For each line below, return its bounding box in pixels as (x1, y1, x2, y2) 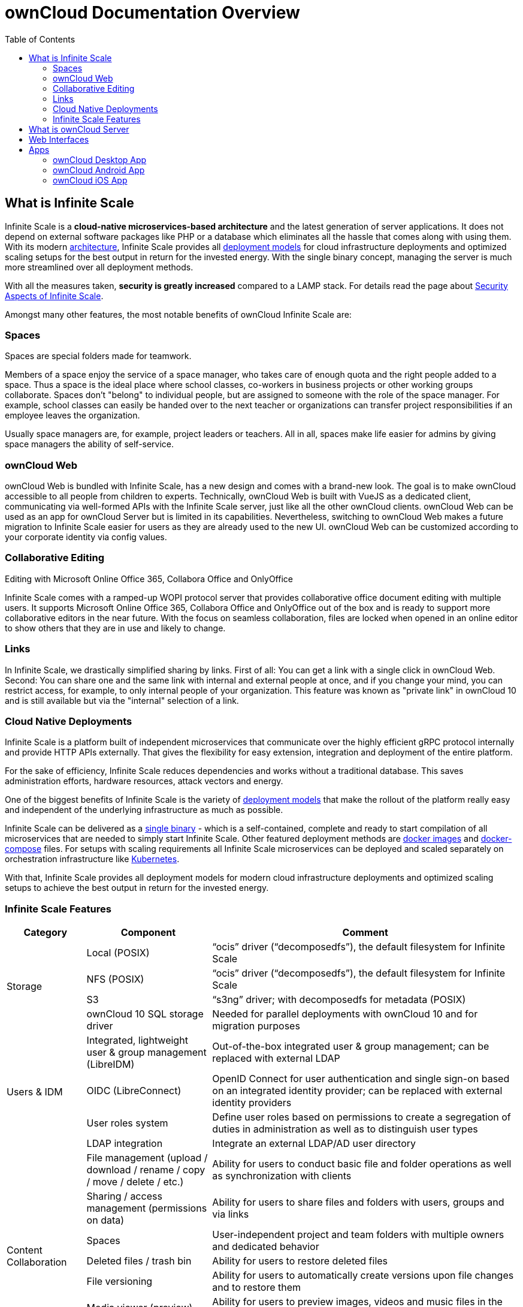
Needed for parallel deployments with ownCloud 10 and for (212, 1008, 478, 1020)
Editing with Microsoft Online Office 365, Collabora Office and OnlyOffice (5, 573, 293, 584)
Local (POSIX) (86, 947, 150, 959)
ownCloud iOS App (53, 174, 128, 185)
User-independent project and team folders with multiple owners (212, 1228, 504, 1241)
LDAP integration (86, 1137, 163, 1150)
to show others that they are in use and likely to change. (5, 622, 226, 633)
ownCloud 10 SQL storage (86, 1008, 204, 1020)
